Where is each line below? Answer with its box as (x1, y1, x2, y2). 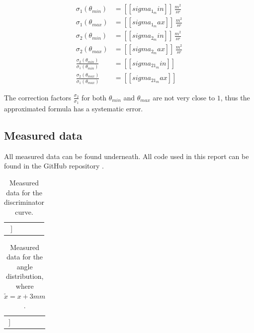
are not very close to (153, 92, 215, 102)
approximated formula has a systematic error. (4, 103, 143, 113)
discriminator (4, 197, 45, 207)
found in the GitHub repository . (4, 161, 104, 171)
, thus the (220, 92, 250, 102)
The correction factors (4, 92, 72, 102)
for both (82, 92, 106, 102)
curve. (15, 206, 33, 217)
